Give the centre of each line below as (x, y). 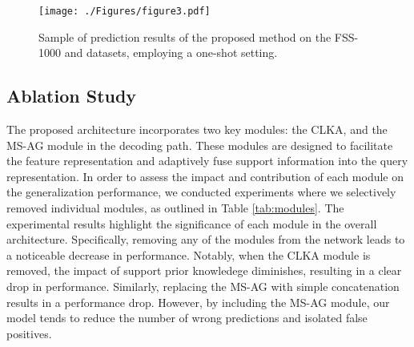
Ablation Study (72, 96)
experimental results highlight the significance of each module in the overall (192, 223)
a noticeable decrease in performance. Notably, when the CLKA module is (189, 254)
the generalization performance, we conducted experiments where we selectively (201, 192)
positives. (29, 333)
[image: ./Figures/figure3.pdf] (125, 11)
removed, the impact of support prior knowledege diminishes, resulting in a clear (204, 270)
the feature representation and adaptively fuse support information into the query (207, 161)
